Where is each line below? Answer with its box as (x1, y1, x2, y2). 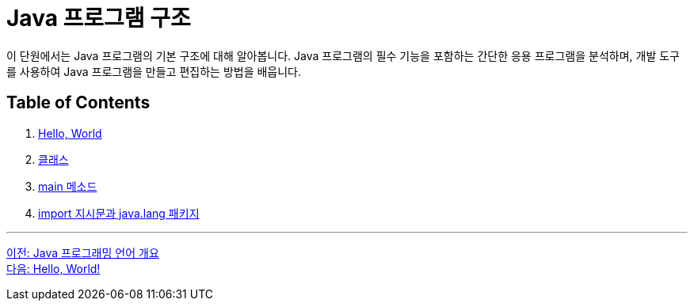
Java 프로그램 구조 (6, 5, 191, 32)
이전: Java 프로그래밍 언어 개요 (6, 245, 159, 260)
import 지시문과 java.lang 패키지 (38, 206, 200, 220)
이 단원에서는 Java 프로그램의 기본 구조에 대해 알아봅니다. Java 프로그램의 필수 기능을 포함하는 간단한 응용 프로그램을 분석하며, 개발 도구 (6, 48, 680, 63)
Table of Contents (6, 93, 151, 113)
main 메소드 (38, 179, 97, 193)
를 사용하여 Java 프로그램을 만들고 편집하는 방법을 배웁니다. (6, 64, 302, 78)
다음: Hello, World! (6, 261, 101, 275)
